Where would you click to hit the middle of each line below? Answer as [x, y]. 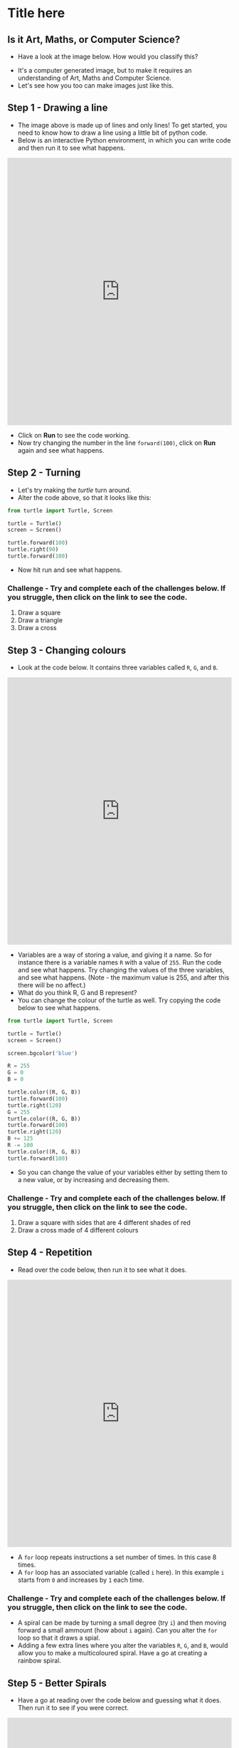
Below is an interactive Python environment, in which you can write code [124, 140]
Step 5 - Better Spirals [57, 1683]
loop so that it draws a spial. [59, 1638]
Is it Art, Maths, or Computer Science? [94, 40]
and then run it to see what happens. [71, 148]
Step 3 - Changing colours [67, 650]
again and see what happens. [61, 450]
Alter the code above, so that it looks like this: [84, 498]
